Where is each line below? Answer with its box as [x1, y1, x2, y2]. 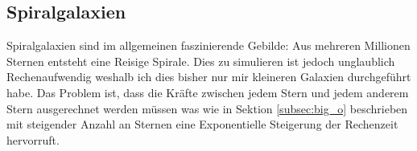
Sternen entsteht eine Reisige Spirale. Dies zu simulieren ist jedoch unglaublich [6, 52, 395, 69]
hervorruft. [6, 131, 60, 148]
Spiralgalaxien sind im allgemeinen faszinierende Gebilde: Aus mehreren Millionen [6, 37, 411, 54]
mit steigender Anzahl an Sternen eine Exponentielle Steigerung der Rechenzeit [6, 116, 398, 133]
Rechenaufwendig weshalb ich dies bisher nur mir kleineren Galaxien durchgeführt [6, 68, 411, 85]
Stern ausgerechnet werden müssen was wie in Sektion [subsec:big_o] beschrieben [6, 100, 408, 116]
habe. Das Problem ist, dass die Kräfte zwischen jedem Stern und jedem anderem [6, 84, 409, 100]
